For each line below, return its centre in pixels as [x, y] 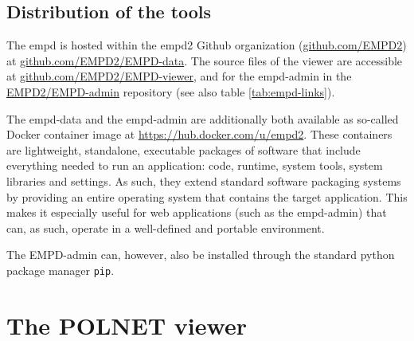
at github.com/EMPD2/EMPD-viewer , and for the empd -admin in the [179, 76]
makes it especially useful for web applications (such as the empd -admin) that [197, 212]
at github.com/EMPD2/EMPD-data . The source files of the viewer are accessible [205, 60]
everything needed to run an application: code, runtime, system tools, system [195, 165]
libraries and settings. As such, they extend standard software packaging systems [204, 180]
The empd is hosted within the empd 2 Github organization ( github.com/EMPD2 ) [207, 45]
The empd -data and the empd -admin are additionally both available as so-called [203, 118]
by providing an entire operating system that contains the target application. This [207, 196]
